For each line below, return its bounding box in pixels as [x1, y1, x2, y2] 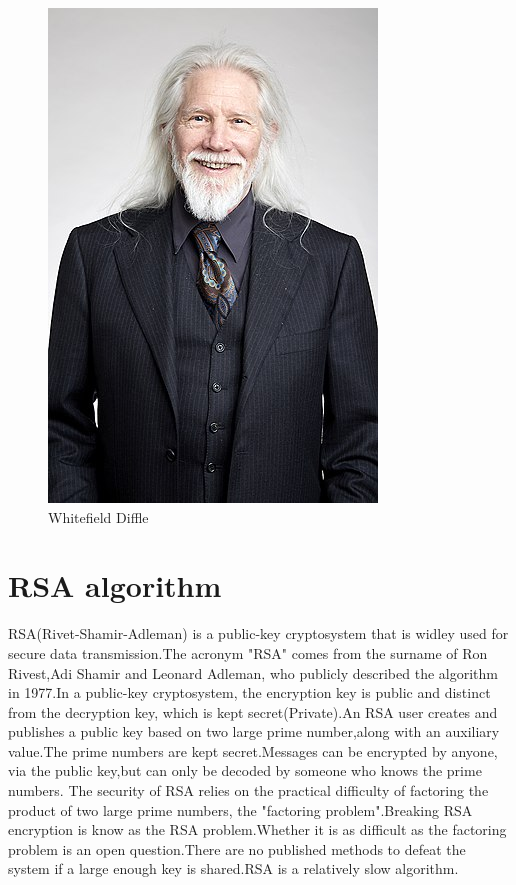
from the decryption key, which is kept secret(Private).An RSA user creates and [8, 701, 498, 722]
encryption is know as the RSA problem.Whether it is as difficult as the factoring [8, 819, 507, 840]
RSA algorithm [8, 565, 222, 606]
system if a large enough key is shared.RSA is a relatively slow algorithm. [8, 858, 459, 879]
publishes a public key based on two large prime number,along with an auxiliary [8, 721, 500, 742]
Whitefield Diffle [48, 506, 149, 527]
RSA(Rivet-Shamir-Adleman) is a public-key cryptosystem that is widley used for [8, 623, 509, 644]
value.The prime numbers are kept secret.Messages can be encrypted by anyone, [8, 740, 498, 761]
